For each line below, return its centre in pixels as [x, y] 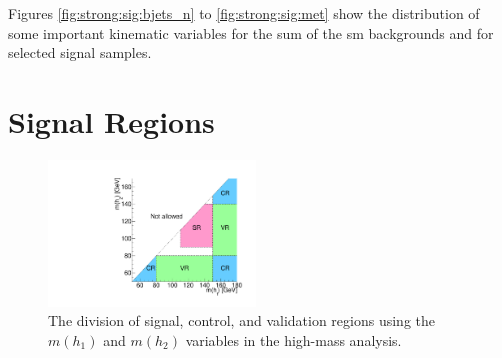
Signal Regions [111, 120]
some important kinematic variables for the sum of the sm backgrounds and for [251, 32]
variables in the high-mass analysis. [293, 339]
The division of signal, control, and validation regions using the [241, 320]
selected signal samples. [80, 52]
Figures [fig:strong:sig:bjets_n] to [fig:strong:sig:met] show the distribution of [244, 13]
